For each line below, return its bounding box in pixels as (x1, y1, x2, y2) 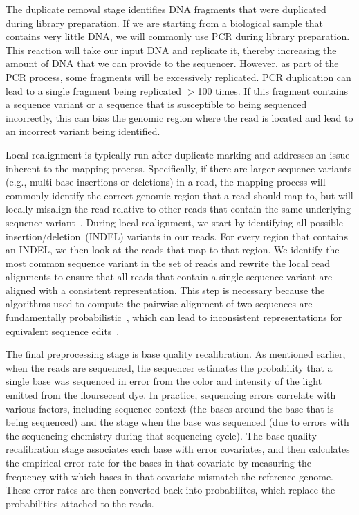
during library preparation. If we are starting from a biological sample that (6, 15, 324, 30)
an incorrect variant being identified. (6, 124, 160, 138)
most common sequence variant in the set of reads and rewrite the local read (6, 255, 331, 270)
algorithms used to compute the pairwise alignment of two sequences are (6, 296, 313, 311)
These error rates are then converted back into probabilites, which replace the (6, 482, 335, 497)
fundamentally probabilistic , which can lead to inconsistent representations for (6, 310, 342, 325)
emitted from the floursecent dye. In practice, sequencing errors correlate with (6, 388, 336, 402)
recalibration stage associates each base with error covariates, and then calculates (6, 442, 350, 456)
